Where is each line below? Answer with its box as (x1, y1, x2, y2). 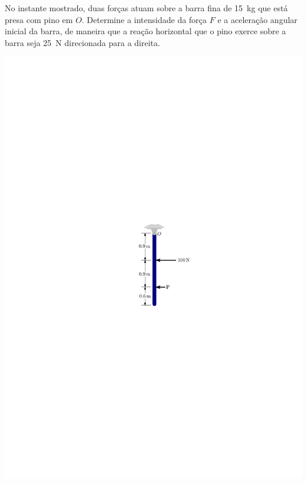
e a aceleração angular (217, 13, 298, 25)
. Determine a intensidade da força (81, 13, 207, 25)
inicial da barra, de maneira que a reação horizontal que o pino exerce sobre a (5, 25, 286, 37)
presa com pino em (5, 13, 73, 25)
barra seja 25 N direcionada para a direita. (5, 36, 161, 48)
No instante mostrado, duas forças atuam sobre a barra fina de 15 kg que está (5, 2, 288, 14)
